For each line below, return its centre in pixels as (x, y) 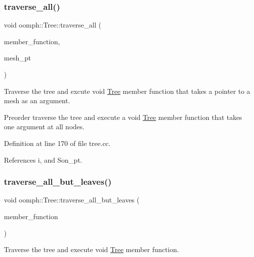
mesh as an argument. (37, 100)
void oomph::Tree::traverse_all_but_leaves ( (72, 200)
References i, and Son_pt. (43, 159)
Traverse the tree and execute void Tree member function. (92, 249)
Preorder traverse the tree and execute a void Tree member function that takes (123, 117)
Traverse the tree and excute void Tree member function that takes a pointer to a (127, 91)
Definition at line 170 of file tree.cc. (57, 143)
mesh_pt (17, 58)
